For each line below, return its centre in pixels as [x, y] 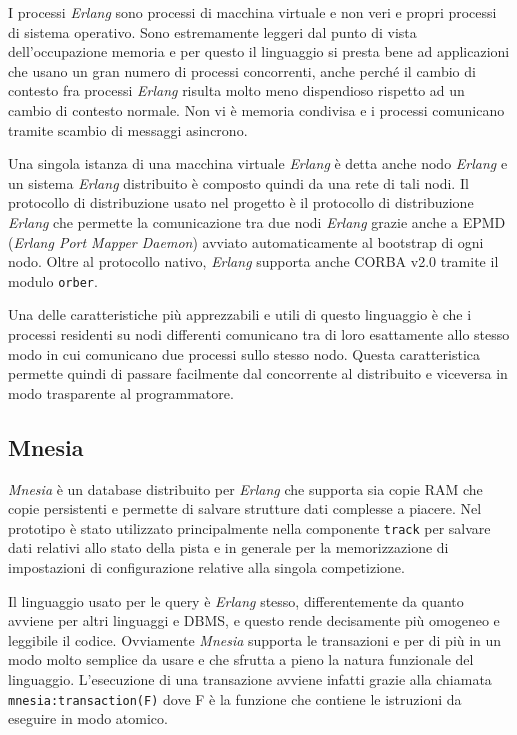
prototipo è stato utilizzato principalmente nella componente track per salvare [249, 527]
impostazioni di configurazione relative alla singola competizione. [206, 566]
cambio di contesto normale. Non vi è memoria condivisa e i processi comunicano [256, 109]
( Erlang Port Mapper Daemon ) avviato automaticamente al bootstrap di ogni [246, 241]
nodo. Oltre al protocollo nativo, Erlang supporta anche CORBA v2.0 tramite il [253, 261]
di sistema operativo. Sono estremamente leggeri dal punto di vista [212, 31]
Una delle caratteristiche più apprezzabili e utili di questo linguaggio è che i [240, 314]
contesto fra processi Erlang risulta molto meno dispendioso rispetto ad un [236, 90]
